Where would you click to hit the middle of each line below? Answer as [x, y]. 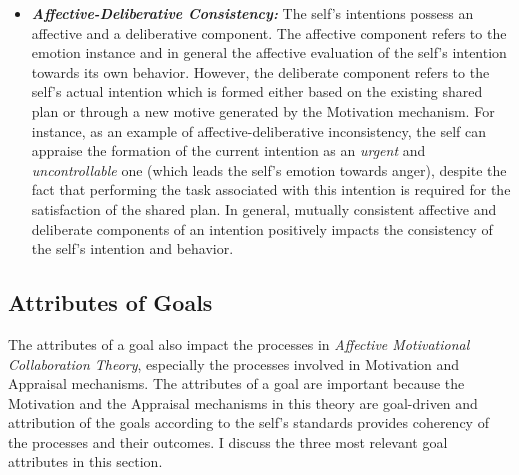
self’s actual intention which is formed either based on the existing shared [257, 91]
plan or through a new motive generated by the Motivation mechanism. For [263, 110]
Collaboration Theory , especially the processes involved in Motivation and [234, 363]
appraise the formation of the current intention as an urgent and [228, 150]
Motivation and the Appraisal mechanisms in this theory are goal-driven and [243, 402]
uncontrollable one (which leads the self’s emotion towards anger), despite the [269, 169]
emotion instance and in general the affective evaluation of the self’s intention [269, 52]
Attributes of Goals [110, 302]
